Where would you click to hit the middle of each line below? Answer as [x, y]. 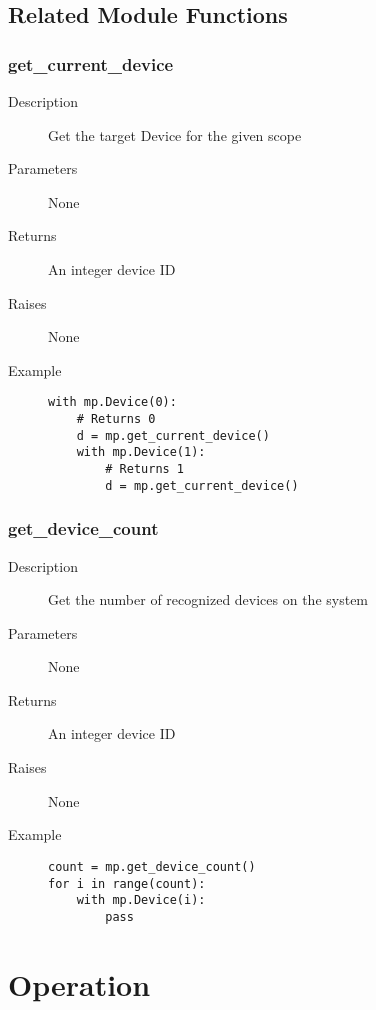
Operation [79, 983]
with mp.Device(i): [141, 900]
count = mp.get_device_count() [152, 866]
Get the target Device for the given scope [175, 134]
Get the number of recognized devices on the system [208, 599]
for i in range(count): [127, 883]
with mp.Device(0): [112, 402]
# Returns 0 [116, 419]
